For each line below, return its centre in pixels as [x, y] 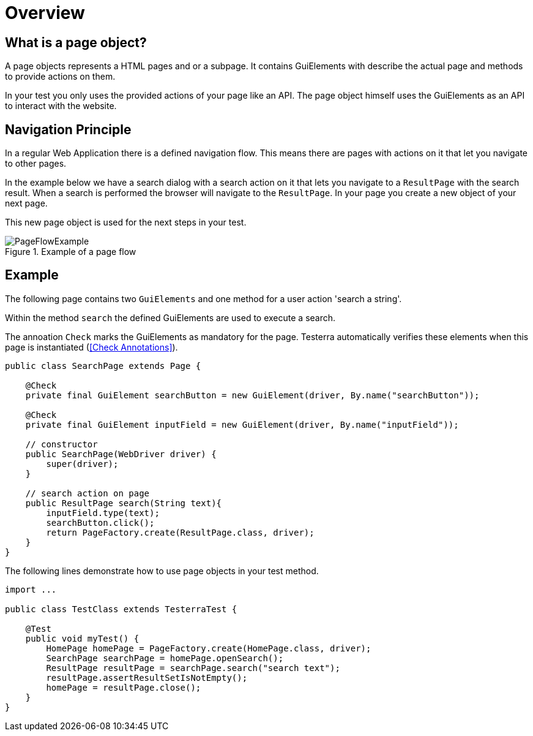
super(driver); [82, 464]
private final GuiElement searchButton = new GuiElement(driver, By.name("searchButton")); [252, 395]
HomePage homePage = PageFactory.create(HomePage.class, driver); [209, 648]
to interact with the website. [61, 106]
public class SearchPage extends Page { [103, 366]
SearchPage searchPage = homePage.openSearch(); [165, 658]
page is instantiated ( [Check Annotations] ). [91, 347]
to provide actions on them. [60, 77]
